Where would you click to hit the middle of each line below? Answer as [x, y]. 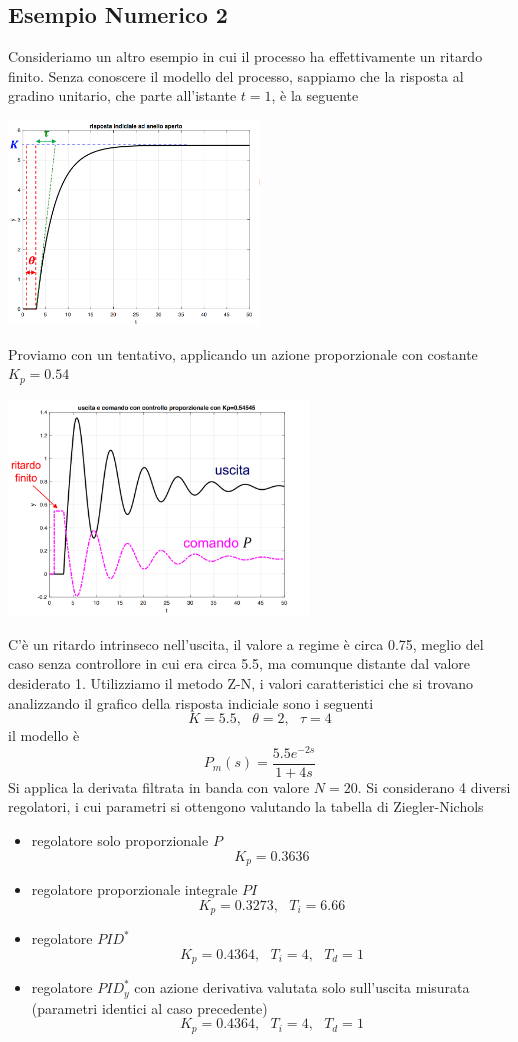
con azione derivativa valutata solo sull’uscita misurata [302, 987]
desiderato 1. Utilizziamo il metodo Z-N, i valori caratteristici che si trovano [241, 682]
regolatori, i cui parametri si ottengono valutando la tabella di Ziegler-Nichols [246, 806]
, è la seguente [315, 95]
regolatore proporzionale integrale [134, 889]
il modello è [44, 735]
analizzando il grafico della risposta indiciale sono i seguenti [191, 702]
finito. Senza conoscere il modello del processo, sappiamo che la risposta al [236, 75]
